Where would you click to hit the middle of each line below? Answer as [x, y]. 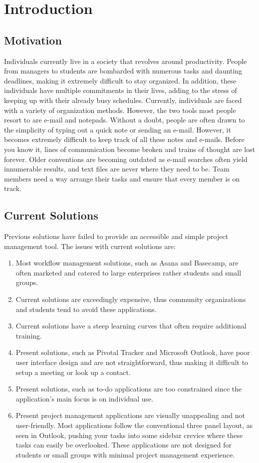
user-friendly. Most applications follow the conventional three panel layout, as [134, 425]
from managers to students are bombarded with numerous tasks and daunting [123, 71]
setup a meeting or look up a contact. [73, 372]
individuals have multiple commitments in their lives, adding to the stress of [121, 90]
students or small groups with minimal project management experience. [125, 454]
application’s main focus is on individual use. [85, 398]
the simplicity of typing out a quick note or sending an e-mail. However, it [118, 129]
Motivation [33, 40]
